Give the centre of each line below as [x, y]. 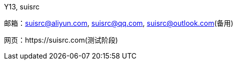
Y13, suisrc [22, 7]
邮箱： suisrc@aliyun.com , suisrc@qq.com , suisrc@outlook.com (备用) [119, 23]
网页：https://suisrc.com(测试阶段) [61, 40]
